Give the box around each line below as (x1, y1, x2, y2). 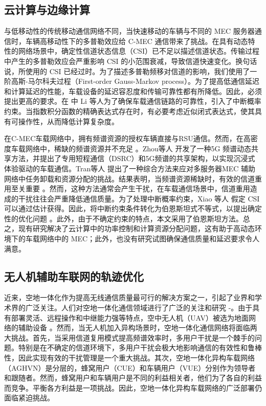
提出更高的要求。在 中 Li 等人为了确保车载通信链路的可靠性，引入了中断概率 (4, 96, 261, 106)
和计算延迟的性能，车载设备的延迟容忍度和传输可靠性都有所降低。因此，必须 (4, 85, 262, 96)
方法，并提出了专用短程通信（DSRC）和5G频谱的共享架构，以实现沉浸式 (11, 153, 255, 164)
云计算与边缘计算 (4, 2, 90, 17)
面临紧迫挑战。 (4, 392, 54, 403)
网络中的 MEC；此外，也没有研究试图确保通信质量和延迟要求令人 (39, 233, 260, 244)
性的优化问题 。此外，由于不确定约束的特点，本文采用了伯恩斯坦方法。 (4, 213, 243, 223)
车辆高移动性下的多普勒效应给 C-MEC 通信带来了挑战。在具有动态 (25, 35, 248, 46)
